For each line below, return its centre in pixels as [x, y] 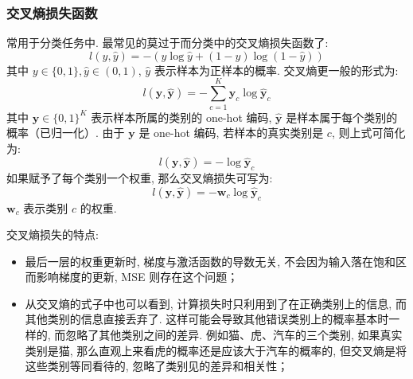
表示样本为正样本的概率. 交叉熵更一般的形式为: [276, 70]
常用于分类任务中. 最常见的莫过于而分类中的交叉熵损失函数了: [168, 43]
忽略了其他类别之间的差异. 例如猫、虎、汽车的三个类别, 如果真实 [234, 335]
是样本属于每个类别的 [342, 117]
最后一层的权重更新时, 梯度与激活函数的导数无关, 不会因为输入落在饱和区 [216, 261]
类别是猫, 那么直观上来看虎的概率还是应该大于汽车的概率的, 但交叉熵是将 [216, 350]
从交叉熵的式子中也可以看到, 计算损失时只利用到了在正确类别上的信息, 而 [216, 303]
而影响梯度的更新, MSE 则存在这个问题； [132, 277]
